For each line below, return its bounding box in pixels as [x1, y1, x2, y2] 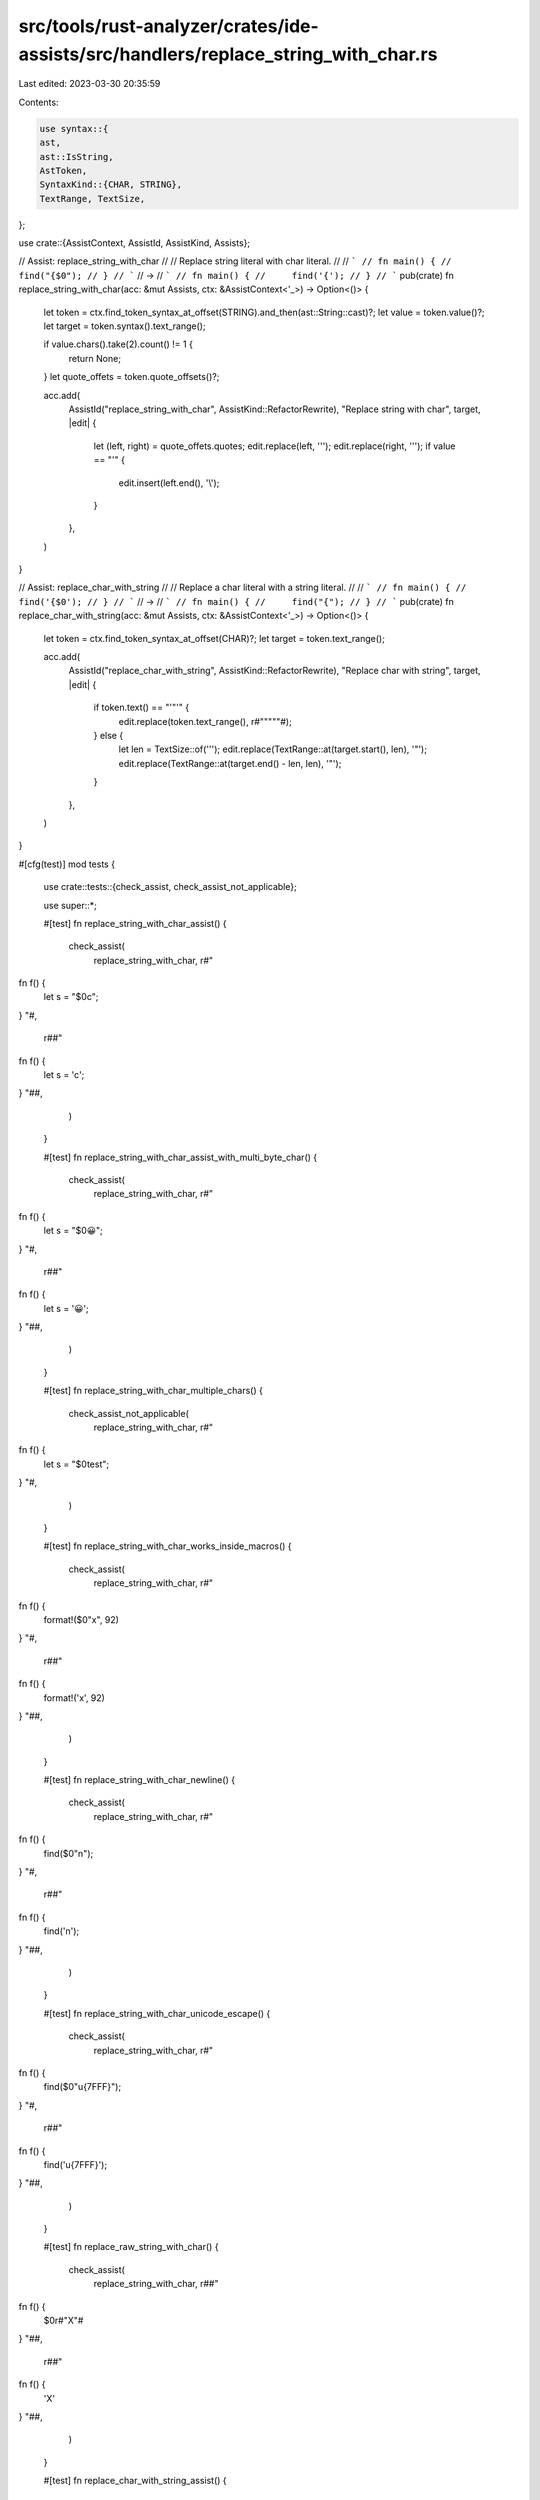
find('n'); [43, 1925, 80, 1937]
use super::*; [43, 899, 97, 911]
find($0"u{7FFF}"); [43, 2081, 122, 2093]
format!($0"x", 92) [43, 1613, 120, 1625]
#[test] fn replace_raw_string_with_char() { [43, 2241, 219, 2253]
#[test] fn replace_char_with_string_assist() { [43, 2475, 227, 2487]
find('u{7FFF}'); [43, 2158, 108, 2170]
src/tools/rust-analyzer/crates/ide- [18, 15, 319, 37]
